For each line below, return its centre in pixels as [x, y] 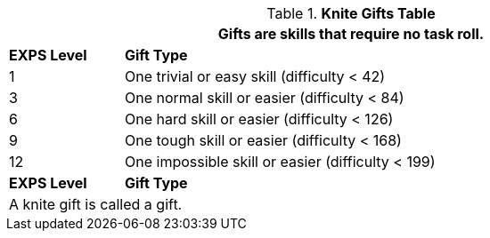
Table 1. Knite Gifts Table [351, 13]
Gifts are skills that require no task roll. [351, 34]
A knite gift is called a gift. [96, 204]
